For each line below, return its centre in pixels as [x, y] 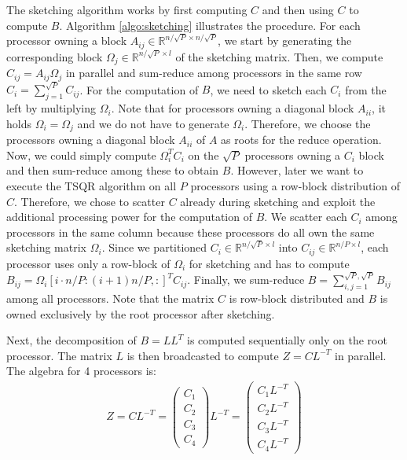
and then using [298, 9]
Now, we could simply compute [81, 155]
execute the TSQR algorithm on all [92, 185]
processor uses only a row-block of [88, 263]
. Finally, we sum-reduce [246, 280]
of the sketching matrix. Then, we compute [279, 56]
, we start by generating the [285, 40]
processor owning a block [67, 40]
